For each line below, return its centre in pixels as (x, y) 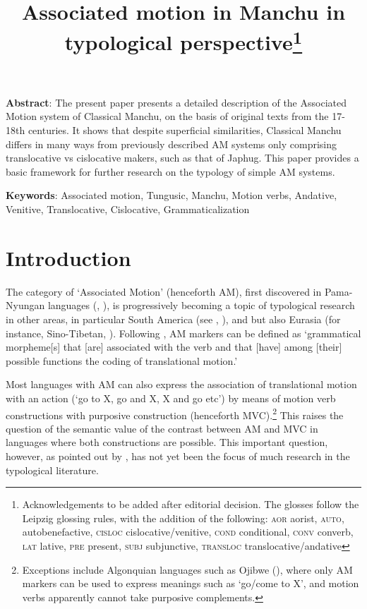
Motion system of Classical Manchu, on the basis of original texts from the (167, 116)
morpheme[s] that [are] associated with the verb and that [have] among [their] (174, 347)
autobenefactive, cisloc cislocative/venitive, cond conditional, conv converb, (188, 532)
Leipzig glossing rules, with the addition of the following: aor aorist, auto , (183, 518)
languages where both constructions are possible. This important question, (167, 442)
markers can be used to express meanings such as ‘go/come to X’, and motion (191, 583)
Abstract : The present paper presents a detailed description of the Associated (176, 102)
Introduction (68, 257)
